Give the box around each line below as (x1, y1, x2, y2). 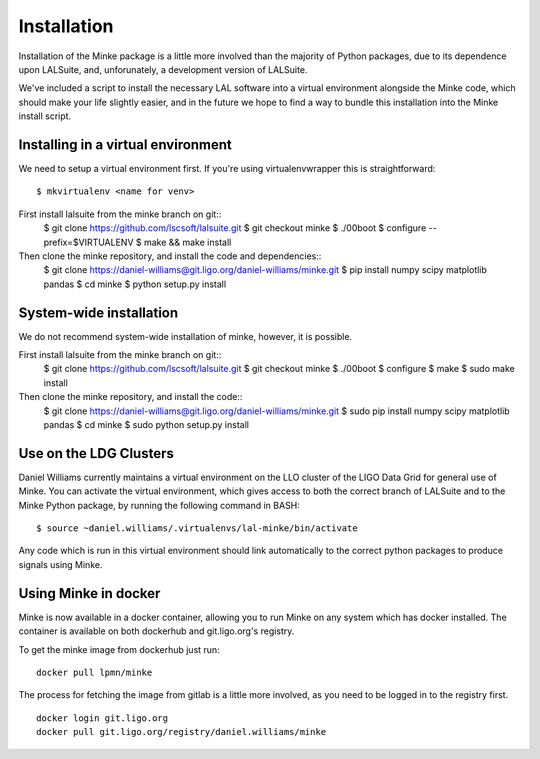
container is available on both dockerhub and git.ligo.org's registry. (18, 625, 295, 637)
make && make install (143, 236, 232, 248)
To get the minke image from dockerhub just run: (18, 643, 220, 655)
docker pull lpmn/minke (36, 666, 153, 678)
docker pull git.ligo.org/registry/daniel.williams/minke (36, 726, 327, 738)
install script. (18, 110, 72, 122)
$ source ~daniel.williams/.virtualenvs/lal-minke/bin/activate (36, 523, 359, 534)
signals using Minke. (18, 558, 103, 570)
